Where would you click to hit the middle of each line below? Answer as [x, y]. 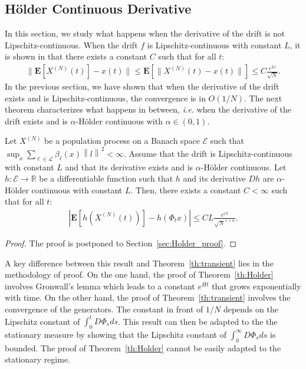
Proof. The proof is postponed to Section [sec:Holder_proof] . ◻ [121, 243]
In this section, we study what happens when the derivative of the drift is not [145, 33]
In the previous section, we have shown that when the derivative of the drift [142, 86]
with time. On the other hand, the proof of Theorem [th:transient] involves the [148, 297]
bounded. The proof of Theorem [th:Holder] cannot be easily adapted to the [143, 347]
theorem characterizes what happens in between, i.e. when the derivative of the [148, 109]
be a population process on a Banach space [122, 141]
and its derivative [214, 178]
